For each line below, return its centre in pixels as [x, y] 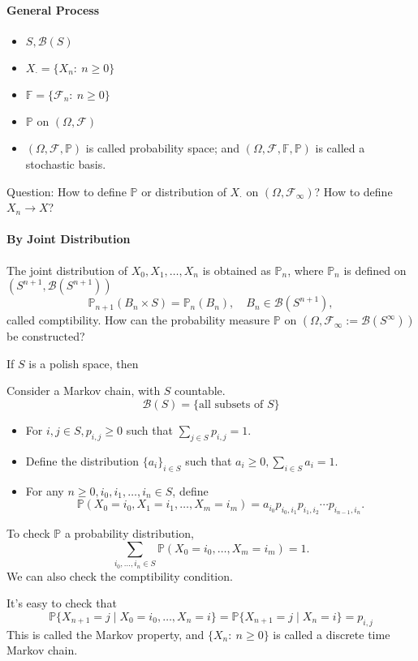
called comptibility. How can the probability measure [138, 320]
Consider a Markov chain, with [84, 391]
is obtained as [237, 270]
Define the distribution [82, 460]
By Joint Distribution [69, 239]
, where [306, 270]
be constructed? [46, 336]
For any [45, 490]
